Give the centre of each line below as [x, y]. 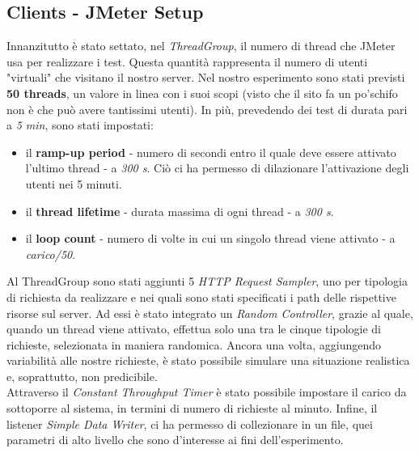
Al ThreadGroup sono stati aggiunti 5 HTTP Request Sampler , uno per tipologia [207, 281]
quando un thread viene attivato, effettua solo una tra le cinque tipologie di [194, 329]
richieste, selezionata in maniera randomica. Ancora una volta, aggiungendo [194, 344]
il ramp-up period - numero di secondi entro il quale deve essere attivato [211, 152]
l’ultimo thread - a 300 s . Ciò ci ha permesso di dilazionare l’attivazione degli [217, 168]
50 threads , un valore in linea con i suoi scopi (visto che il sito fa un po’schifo [202, 93]
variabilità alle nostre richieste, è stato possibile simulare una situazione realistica [208, 360]
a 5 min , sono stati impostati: [80, 125]
